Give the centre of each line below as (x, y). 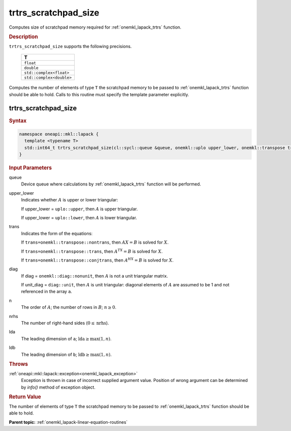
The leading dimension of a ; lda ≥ (55, 339)
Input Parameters (30, 168)
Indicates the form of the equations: (57, 233)
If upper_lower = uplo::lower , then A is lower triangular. (79, 217)
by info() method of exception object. (58, 387)
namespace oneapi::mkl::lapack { (59, 134)
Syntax (18, 120)
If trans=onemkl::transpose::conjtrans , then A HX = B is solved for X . (97, 260)
